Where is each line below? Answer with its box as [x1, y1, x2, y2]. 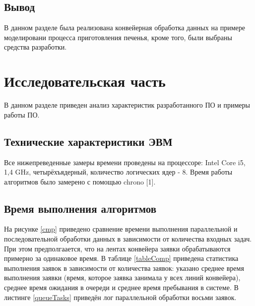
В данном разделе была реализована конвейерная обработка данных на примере [4, 22, 246, 33]
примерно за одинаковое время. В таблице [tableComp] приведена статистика [4, 253, 239, 263]
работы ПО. [4, 109, 40, 120]
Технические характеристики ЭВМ [4, 133, 173, 149]
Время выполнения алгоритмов [4, 200, 156, 216]
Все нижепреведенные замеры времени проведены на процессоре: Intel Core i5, [4, 157, 246, 167]
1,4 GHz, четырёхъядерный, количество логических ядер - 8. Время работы [4, 167, 233, 177]
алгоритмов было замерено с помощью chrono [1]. [4, 176, 156, 186]
